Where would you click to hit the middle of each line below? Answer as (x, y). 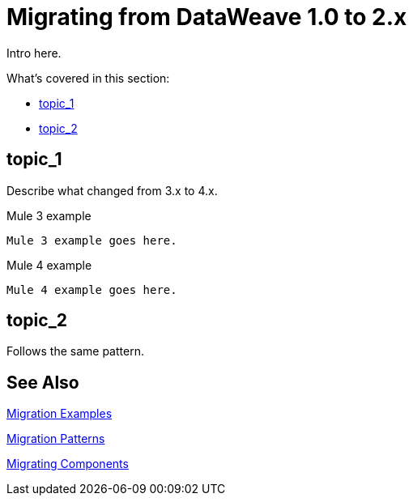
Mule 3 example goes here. (92, 240)
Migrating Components (68, 464)
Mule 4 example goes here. (92, 289)
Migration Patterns (56, 439)
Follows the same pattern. (75, 351)
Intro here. (34, 53)
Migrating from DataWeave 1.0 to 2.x (207, 17)
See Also (43, 382)
